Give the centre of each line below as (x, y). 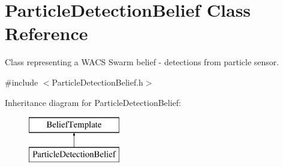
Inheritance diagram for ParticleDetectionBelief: (93, 102)
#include (22, 82)
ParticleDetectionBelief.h (97, 82)
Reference (46, 33)
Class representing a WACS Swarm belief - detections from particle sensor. (142, 62)
